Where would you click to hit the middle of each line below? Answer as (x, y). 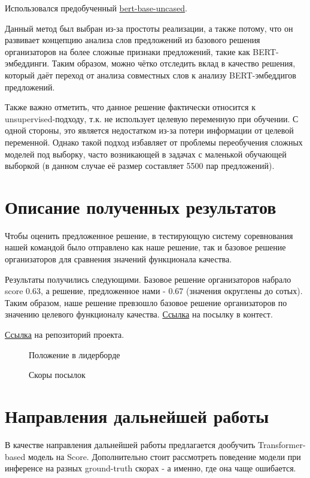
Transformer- (282, 444)
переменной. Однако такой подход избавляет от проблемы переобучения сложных (154, 142)
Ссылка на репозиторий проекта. (65, 334)
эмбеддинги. (27, 63)
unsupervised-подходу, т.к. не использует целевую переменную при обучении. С (152, 118)
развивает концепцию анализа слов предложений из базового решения (133, 40)
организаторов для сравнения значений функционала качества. (118, 259)
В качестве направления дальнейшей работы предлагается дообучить (130, 444)
